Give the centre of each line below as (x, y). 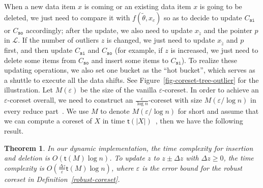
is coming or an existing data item (138, 6)
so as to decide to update (203, 17)
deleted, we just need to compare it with (67, 17)
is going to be (221, 6)
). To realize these (209, 60)
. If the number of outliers (58, 40)
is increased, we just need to (214, 50)
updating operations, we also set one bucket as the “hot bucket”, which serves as (130, 70)
